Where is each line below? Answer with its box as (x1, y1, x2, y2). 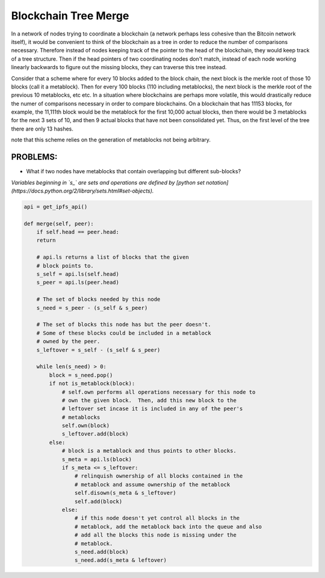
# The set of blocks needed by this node (36, 296, 161, 303)
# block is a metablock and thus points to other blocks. (61, 447, 237, 454)
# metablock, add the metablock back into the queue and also (74, 523, 262, 530)
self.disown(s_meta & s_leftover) (74, 490, 177, 496)
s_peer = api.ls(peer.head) (36, 279, 120, 286)
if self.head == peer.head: (36, 229, 120, 236)
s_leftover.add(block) (61, 431, 129, 437)
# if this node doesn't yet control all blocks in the (74, 515, 240, 521)
